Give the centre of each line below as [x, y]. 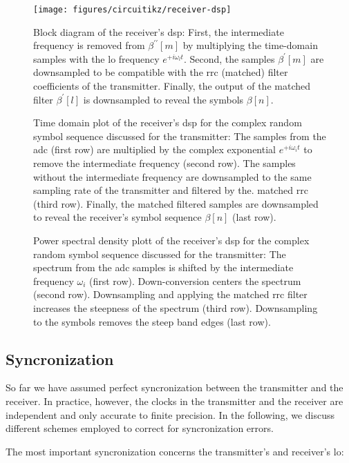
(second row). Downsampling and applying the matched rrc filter [170, 294]
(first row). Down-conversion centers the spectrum [195, 280]
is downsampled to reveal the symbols [163, 99]
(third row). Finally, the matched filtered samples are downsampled [176, 203]
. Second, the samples [229, 58]
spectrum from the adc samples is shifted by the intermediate [163, 267]
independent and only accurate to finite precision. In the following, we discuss [170, 414]
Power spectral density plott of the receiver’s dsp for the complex [171, 240]
